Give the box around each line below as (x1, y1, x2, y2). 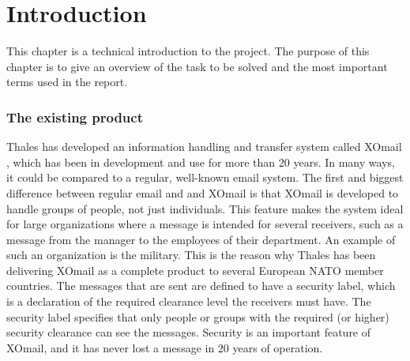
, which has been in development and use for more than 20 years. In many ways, (6, 153, 395, 170)
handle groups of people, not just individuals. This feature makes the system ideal (6, 200, 404, 216)
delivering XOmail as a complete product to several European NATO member (6, 261, 384, 278)
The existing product (6, 107, 144, 126)
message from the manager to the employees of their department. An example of (6, 231, 396, 247)
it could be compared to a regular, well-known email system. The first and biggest (6, 169, 404, 186)
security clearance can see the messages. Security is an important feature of (6, 324, 371, 340)
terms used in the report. (6, 73, 128, 90)
